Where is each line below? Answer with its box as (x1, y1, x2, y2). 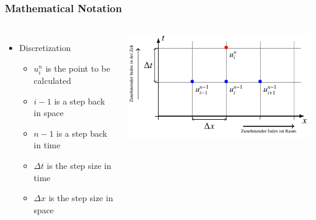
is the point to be (45, 61, 111, 74)
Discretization (19, 41, 71, 54)
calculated (33, 74, 72, 86)
